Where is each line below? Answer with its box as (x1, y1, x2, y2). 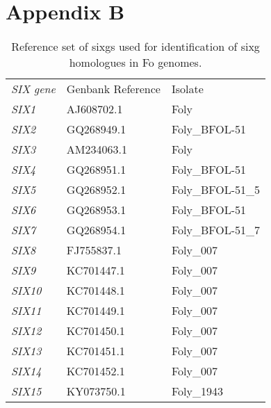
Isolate (171, 81, 204, 97)
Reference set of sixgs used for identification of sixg (11, 38, 260, 55)
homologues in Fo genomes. (69, 54, 202, 71)
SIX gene (11, 81, 56, 97)
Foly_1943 (171, 383, 223, 400)
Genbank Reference (66, 81, 161, 97)
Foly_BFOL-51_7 (171, 222, 261, 238)
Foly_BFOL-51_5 (171, 181, 261, 198)
